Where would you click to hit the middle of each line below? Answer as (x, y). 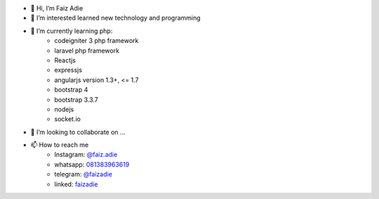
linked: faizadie (76, 184)
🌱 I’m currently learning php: (72, 31)
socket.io (67, 119)
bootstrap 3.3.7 (76, 99)
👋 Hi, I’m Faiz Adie (57, 8)
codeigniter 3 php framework (97, 41)
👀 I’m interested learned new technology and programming (115, 18)
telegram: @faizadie (83, 174)
